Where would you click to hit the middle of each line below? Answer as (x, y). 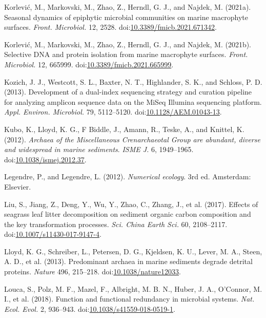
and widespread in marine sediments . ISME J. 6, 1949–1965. (99, 149)
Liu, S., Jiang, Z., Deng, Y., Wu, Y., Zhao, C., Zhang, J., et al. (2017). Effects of (131, 204)
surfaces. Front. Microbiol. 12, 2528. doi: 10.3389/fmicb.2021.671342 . (110, 27)
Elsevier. (18, 186)
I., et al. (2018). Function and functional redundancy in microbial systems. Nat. (129, 299)
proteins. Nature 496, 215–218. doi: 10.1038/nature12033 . (93, 272)
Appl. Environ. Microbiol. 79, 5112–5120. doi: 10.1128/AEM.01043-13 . (113, 112)
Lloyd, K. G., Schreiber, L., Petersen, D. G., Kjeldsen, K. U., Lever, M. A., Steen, (133, 251)
